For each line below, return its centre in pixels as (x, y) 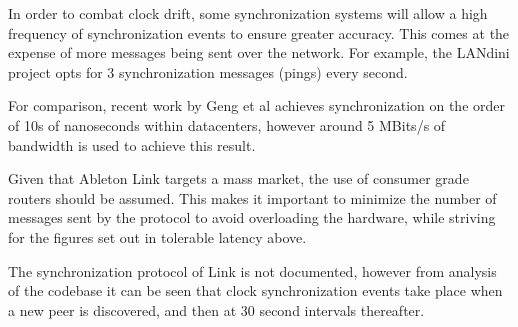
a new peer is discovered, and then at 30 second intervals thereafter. (216, 309)
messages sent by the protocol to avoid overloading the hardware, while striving (252, 217)
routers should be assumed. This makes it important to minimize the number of (252, 197)
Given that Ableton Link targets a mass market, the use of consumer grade (238, 178)
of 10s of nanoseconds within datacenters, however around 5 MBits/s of (227, 124)
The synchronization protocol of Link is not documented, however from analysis (252, 270)
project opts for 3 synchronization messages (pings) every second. (208, 71)
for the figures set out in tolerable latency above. (157, 236)
